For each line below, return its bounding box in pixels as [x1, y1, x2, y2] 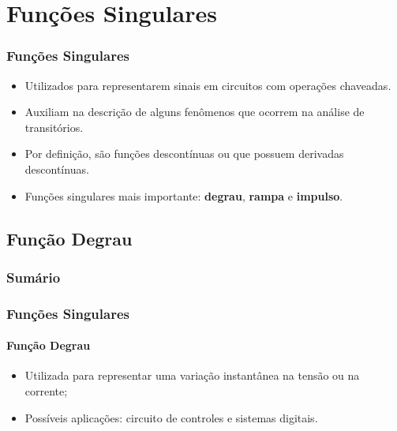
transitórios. [24, 118, 84, 135]
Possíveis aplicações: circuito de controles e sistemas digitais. [24, 409, 318, 425]
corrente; [24, 383, 68, 399]
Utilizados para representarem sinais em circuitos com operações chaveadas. [24, 77, 391, 93]
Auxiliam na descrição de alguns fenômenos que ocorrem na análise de [24, 103, 365, 120]
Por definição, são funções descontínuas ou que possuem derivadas [24, 145, 344, 162]
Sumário [6, 267, 61, 287]
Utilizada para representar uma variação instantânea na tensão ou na [24, 367, 360, 384]
